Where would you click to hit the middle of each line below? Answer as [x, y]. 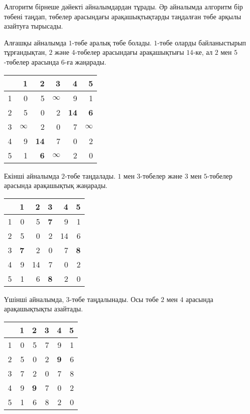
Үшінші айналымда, [34, 299]
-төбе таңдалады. [90, 175]
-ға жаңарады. [85, 61]
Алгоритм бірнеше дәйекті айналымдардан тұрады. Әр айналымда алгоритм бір [124, 6]
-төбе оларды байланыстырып [202, 42]
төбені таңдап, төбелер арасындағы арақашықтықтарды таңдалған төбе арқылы [123, 16]
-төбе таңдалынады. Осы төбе [114, 299]
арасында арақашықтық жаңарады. [56, 185]
